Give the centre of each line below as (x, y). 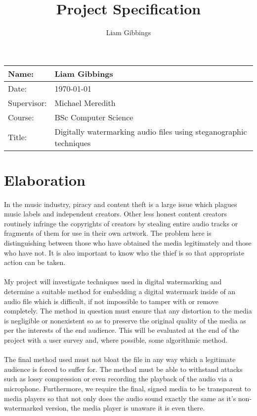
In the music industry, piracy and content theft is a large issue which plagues (121, 204)
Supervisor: (27, 103)
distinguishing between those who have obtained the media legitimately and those (128, 243)
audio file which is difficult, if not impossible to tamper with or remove (111, 301)
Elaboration (45, 180)
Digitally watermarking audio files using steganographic (151, 131)
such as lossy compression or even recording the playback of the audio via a (118, 379)
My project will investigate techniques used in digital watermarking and (113, 282)
